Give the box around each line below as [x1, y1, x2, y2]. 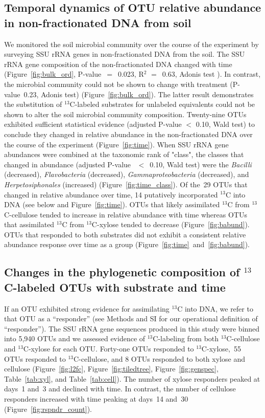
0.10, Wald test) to [196, 119, 255, 129]
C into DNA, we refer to [177, 303, 253, 314]
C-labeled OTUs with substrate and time [4, 279, 226, 295]
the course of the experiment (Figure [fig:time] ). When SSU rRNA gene [4, 139, 229, 149]
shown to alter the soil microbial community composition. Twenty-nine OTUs [4, 108, 247, 119]
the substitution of [4, 99, 62, 109]
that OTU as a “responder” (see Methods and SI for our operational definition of [4, 313, 258, 324]
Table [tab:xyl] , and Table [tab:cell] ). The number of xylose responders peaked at [4, 373, 260, 384]
